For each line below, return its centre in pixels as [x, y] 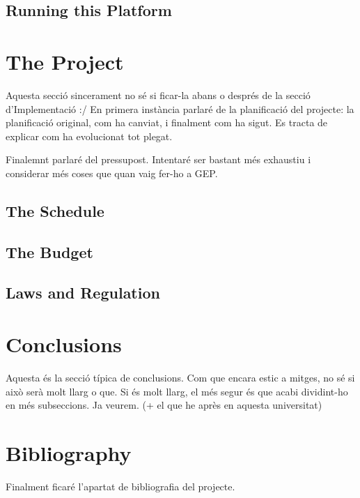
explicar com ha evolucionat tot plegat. [89, 136]
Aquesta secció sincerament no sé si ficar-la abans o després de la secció [158, 95]
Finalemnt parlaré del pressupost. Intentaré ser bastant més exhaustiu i [158, 159]
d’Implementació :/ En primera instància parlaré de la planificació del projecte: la [180, 108]
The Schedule [55, 210]
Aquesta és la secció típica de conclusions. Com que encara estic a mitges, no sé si [180, 377]
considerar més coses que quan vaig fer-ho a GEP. [112, 173]
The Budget [49, 251]
